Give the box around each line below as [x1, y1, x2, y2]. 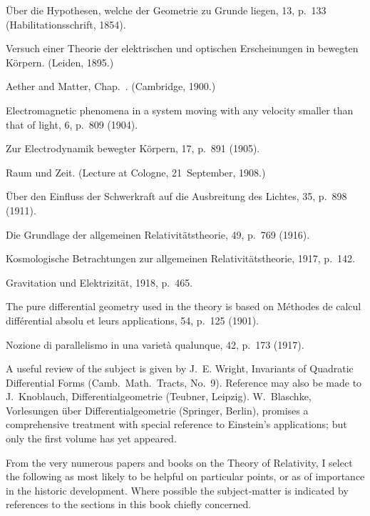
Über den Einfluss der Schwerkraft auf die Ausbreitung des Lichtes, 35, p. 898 [6, 189, 347, 204]
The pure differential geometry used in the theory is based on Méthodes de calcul [6, 299, 361, 314]
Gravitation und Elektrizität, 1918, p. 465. [6, 274, 193, 289]
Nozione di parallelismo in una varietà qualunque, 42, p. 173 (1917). [6, 337, 304, 352]
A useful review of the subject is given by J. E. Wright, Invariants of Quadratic [6, 361, 354, 376]
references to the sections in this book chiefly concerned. [6, 497, 252, 512]
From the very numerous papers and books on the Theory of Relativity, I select [6, 455, 353, 470]
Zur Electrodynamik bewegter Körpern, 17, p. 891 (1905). [6, 141, 260, 156]
